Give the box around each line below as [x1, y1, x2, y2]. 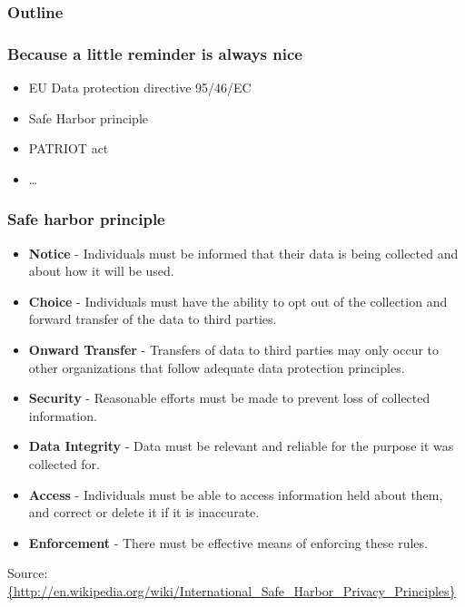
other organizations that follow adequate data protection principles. [28, 357, 405, 377]
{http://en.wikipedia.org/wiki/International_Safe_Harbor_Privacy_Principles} [7, 581, 456, 600]
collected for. [28, 455, 101, 473]
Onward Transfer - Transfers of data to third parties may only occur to [28, 340, 440, 359]
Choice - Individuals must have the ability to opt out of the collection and [28, 291, 448, 310]
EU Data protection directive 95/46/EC [28, 78, 252, 97]
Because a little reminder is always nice [7, 42, 302, 64]
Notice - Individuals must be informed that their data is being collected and [28, 243, 459, 262]
